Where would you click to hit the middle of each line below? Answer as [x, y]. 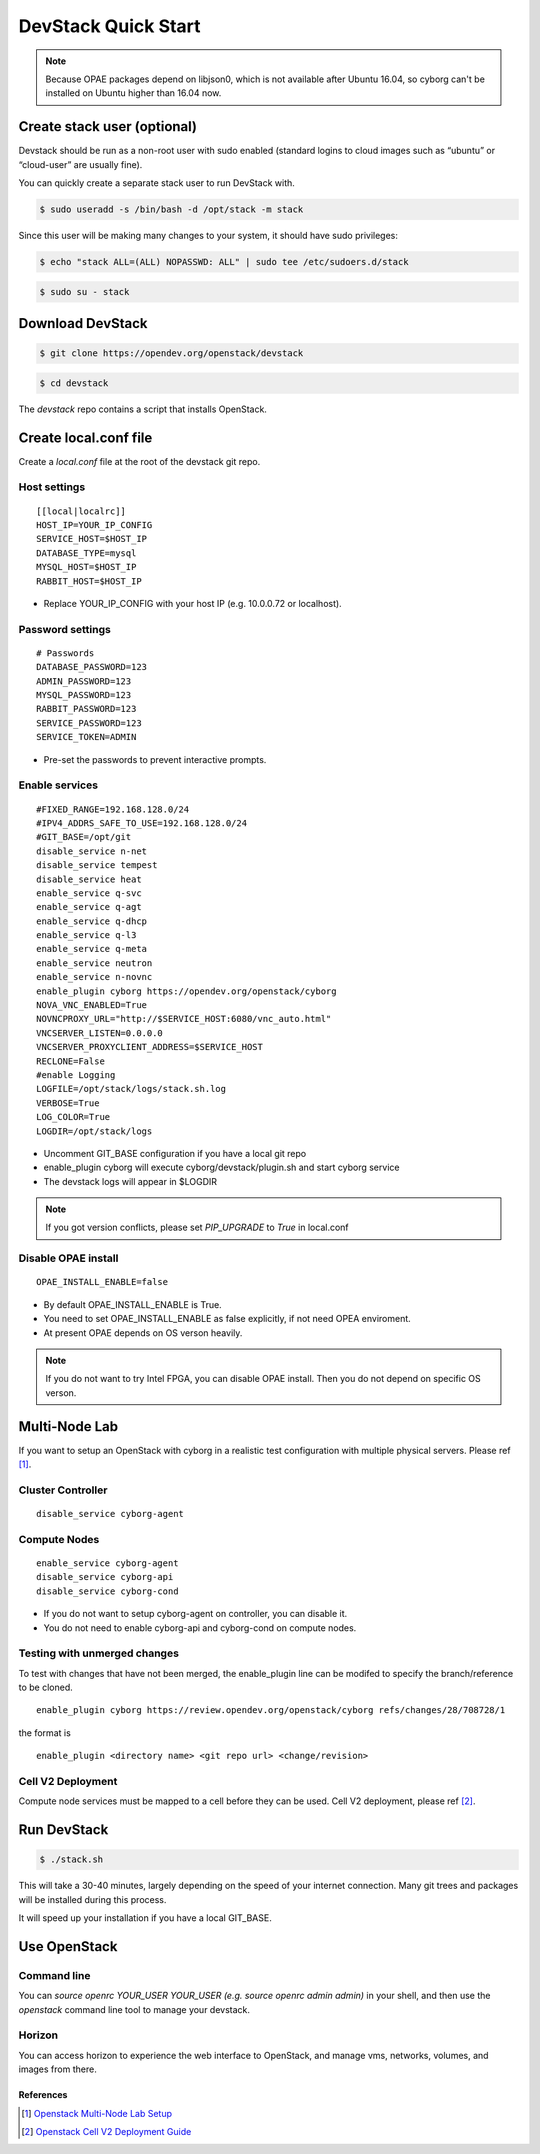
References [43, 2095]
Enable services [58, 785]
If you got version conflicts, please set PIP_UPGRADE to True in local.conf [197, 1227]
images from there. [57, 2069]
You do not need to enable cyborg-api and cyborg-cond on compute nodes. [200, 1627]
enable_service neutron [94, 963]
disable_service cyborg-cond [107, 1591]
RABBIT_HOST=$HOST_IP [89, 581]
